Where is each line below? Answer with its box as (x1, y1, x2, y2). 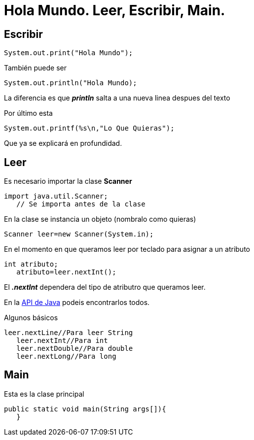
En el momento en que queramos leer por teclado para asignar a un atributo (4, 245, 250, 254)
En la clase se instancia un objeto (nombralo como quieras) (4, 215, 196, 224)
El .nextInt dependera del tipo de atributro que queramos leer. (4, 283, 206, 292)
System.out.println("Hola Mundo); (4, 79, 137, 87)
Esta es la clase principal (4, 389, 84, 398)
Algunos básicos (4, 313, 58, 322)
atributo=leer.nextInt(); (16, 268, 116, 276)
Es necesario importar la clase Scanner (4, 177, 132, 186)
